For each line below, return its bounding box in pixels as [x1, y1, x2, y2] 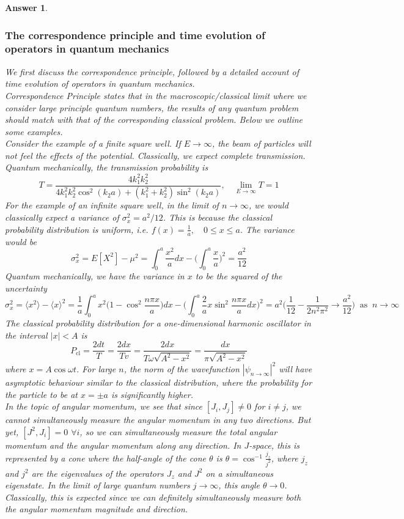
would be [5, 235, 37, 248]
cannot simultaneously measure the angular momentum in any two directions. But [5, 413, 311, 426]
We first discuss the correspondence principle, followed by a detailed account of [5, 65, 299, 78]
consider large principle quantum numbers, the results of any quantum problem [5, 101, 299, 114]
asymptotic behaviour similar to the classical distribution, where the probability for [5, 376, 312, 389]
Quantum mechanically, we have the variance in [5, 270, 185, 282]
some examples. [5, 125, 63, 138]
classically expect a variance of [5, 211, 119, 224]
